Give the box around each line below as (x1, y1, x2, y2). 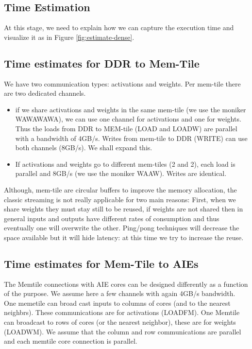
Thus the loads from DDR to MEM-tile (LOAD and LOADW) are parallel (15, 123, 237, 133)
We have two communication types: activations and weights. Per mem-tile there (4, 78, 241, 88)
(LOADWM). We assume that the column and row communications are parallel (4, 326, 241, 336)
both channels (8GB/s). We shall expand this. (15, 142, 152, 153)
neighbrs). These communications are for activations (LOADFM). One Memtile (4, 307, 240, 317)
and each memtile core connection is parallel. (4, 336, 137, 346)
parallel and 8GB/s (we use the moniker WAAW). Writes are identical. (15, 168, 227, 178)
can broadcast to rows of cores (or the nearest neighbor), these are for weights (4, 317, 236, 327)
